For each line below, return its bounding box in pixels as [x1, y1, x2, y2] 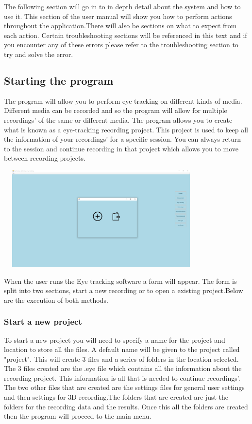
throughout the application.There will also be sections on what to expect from [4, 20, 237, 31]
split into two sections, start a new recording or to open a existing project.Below [4, 285, 243, 295]
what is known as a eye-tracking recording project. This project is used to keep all [4, 124, 248, 134]
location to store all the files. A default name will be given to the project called [4, 344, 240, 354]
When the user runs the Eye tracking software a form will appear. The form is [4, 276, 237, 286]
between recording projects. [4, 153, 85, 163]
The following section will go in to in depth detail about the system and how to [4, 1, 241, 11]
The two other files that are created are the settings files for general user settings [4, 382, 245, 392]
